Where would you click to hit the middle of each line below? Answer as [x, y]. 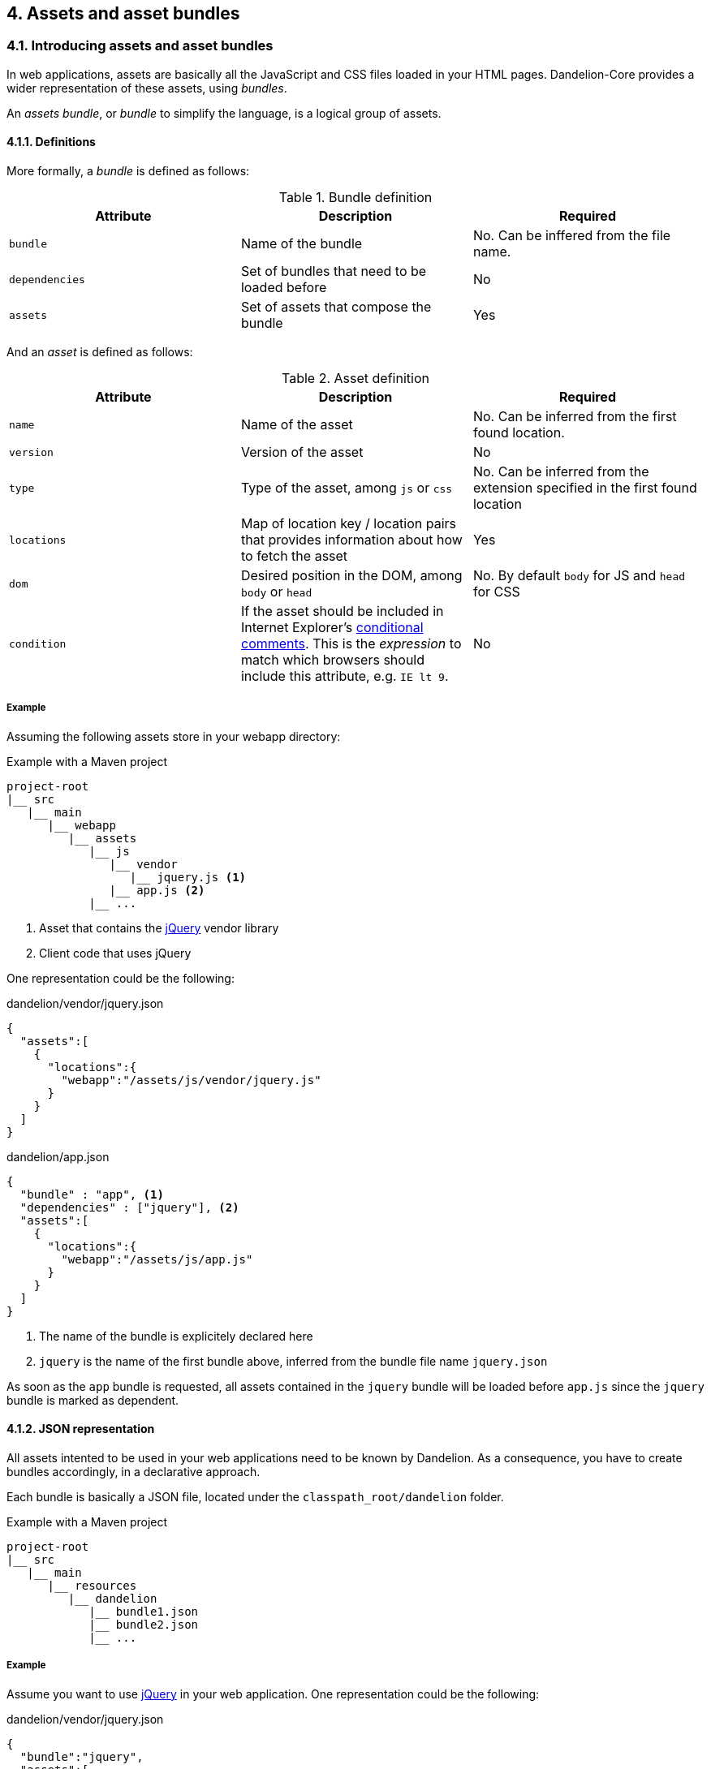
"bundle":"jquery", [82, 1756]
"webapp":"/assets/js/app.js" [157, 1259]
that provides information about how [351, 540]
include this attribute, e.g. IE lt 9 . [345, 676]
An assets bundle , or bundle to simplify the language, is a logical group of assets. [224, 113]
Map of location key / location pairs [349, 524]
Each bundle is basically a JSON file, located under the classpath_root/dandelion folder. [255, 1497]
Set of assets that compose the [336, 307]
